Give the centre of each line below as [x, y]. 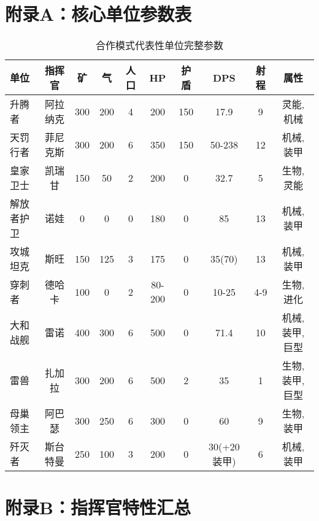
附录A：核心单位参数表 [98, 14]
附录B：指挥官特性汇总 [98, 507]
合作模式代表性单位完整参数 [159, 45]
